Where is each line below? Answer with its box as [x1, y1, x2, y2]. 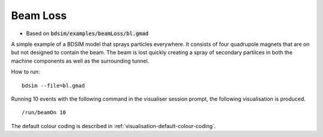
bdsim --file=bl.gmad [22, 82, 85, 89]
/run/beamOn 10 [22, 109, 66, 116]
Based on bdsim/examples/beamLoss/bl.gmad [26, 30, 149, 37]
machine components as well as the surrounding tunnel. [11, 57, 150, 64]
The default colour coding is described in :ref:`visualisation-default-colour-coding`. [11, 122, 217, 129]
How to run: [11, 68, 40, 76]
